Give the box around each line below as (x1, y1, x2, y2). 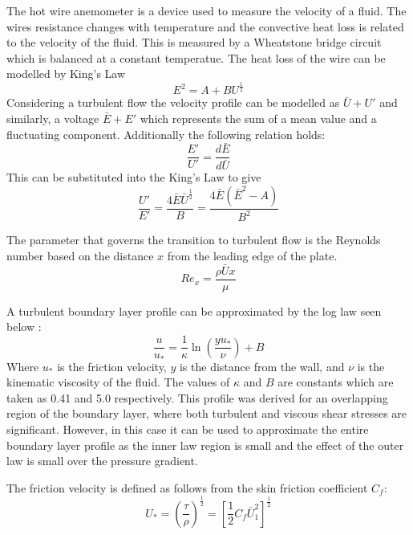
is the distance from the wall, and (179, 357, 345, 374)
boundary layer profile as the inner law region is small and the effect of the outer (6, 436, 404, 453)
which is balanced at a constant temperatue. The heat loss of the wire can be (6, 49, 386, 66)
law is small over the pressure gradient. (6, 452, 198, 469)
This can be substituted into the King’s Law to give (6, 169, 261, 186)
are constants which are (277, 374, 394, 390)
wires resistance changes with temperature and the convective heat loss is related (6, 18, 404, 35)
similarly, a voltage (6, 109, 99, 126)
